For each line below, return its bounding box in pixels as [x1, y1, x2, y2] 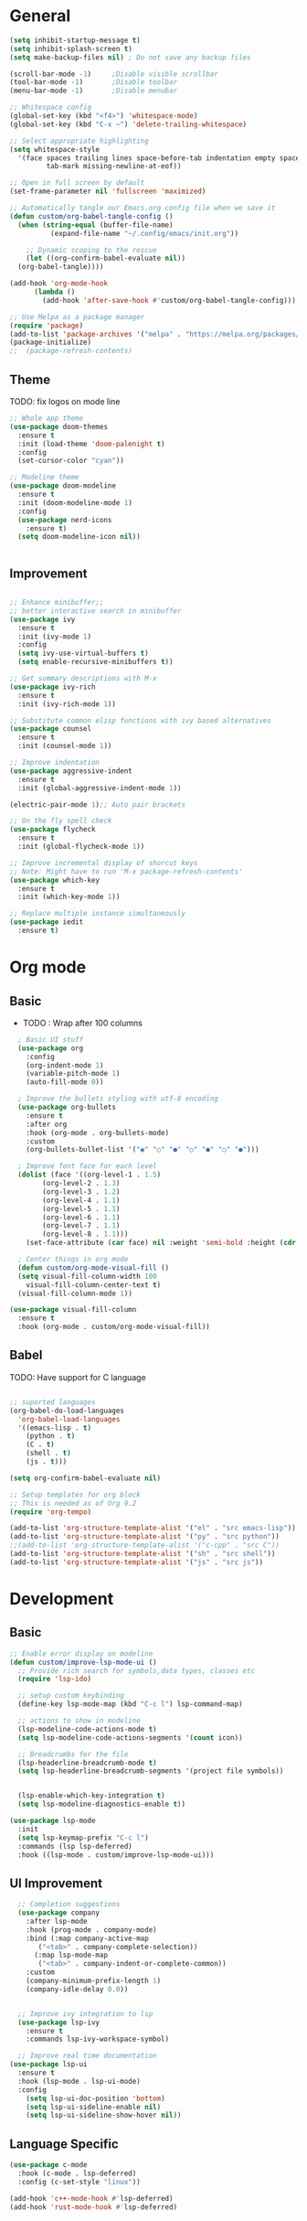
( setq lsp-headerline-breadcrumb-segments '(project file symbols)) [17, 1766, 284, 1776]
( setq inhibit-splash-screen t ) [9, 44, 132, 53]
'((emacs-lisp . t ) [17, 1423, 92, 1432]
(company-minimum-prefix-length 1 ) [26, 1977, 162, 1986]
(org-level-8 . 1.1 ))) [42, 1229, 129, 1239]
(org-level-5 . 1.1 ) [42, 1204, 121, 1213]
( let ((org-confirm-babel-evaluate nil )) [26, 253, 185, 263]
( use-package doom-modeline [9, 481, 117, 490]
